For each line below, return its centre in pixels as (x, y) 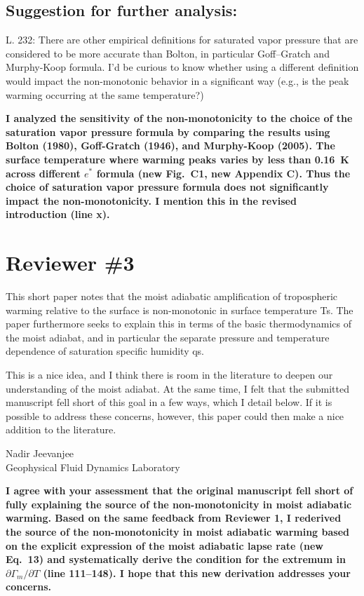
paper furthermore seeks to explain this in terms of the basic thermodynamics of (179, 324)
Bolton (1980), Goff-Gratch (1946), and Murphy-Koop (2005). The (170, 145)
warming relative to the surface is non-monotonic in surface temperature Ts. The (180, 310)
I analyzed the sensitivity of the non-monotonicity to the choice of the (179, 118)
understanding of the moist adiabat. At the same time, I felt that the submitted (177, 388)
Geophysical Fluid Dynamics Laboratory (93, 467)
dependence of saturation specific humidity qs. (105, 351)
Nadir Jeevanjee (40, 453)
